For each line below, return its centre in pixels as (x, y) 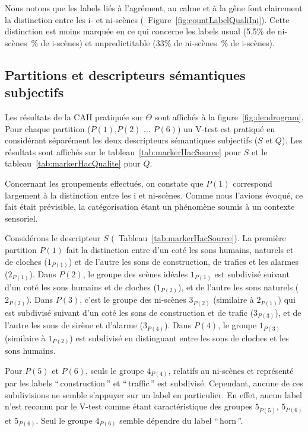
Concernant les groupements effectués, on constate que (104, 183)
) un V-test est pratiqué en (226, 128)
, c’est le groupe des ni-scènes (133, 300)
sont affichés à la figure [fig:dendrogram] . (229, 116)
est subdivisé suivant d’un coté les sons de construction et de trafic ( (129, 312)
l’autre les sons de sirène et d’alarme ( (74, 325)
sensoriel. (21, 218)
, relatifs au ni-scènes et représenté (231, 370)
